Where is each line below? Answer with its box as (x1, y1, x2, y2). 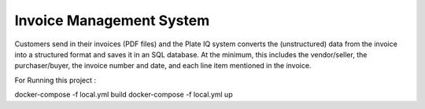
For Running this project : (14, 75, 97, 85)
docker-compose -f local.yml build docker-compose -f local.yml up (14, 90, 233, 100)
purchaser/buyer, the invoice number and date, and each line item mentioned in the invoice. (14, 61, 312, 71)
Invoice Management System (14, 12, 210, 29)
